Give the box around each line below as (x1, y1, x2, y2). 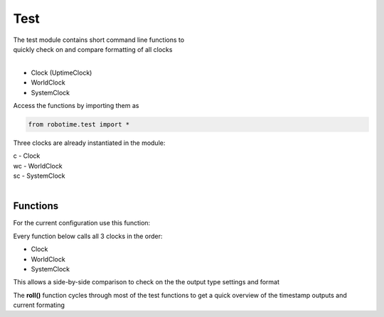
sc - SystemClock (13, 171, 65, 181)
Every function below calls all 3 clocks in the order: (13, 232, 163, 240)
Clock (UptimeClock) (31, 68, 92, 77)
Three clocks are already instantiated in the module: (13, 139, 166, 147)
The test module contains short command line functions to (13, 36, 185, 44)
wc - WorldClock (13, 161, 63, 170)
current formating (13, 301, 65, 309)
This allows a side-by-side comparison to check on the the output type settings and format (13, 278, 280, 286)
